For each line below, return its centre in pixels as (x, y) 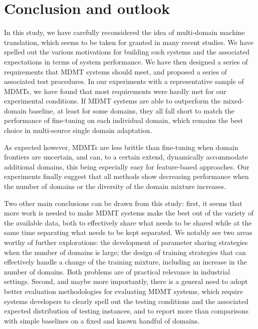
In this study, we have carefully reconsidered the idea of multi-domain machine (125, 32)
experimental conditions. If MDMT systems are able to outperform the (113, 101)
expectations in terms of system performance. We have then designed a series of (126, 61)
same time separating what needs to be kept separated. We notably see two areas (128, 232)
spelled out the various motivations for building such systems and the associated (127, 52)
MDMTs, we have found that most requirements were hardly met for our (115, 91)
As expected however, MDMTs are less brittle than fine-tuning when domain (121, 147)
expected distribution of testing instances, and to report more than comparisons (126, 311)
